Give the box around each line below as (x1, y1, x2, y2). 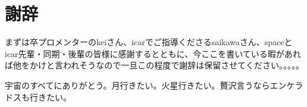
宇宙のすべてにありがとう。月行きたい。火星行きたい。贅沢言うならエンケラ (5, 78, 303, 91)
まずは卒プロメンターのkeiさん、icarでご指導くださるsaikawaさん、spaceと (5, 36, 293, 48)
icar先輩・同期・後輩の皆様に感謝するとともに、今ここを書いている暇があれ (5, 47, 301, 59)
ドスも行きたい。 (5, 90, 71, 103)
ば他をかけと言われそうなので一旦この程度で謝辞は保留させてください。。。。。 (5, 59, 304, 71)
